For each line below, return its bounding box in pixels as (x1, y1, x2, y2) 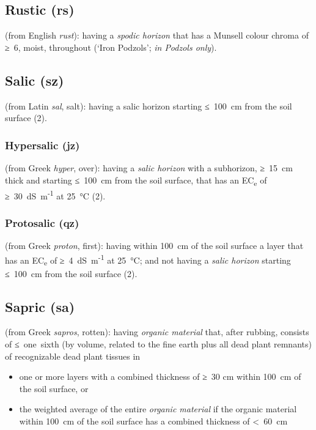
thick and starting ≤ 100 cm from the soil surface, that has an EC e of (5, 173, 267, 188)
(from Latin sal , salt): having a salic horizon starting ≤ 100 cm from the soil (5, 99, 292, 112)
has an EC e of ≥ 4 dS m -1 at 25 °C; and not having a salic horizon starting (5, 251, 291, 268)
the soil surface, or (19, 382, 89, 395)
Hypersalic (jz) (5, 137, 80, 152)
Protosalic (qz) (5, 215, 79, 230)
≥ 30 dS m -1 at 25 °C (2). (5, 187, 106, 202)
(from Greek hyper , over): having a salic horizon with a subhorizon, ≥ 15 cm (5, 161, 293, 174)
